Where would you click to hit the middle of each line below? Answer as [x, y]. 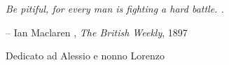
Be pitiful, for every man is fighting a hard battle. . [115, 8]
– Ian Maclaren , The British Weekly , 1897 [97, 32]
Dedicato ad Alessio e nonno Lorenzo [85, 56]
